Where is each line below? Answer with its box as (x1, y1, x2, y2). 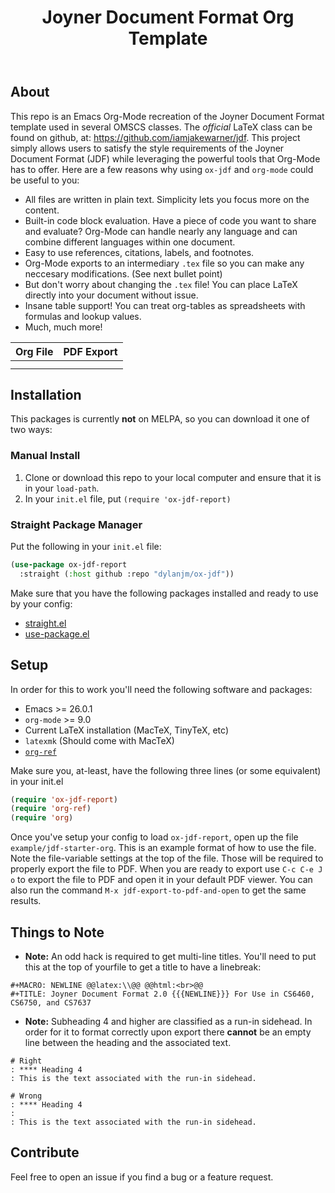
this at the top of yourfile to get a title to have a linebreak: (24, 961, 262, 973)
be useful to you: (10, 174, 80, 186)
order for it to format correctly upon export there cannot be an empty (24, 1026, 312, 1038)
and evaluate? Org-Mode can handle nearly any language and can (24, 225, 298, 237)
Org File (15, 344, 54, 358)
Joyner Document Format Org (41, 6, 295, 29)
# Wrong (10, 1091, 43, 1101)
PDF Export (63, 344, 118, 358)
